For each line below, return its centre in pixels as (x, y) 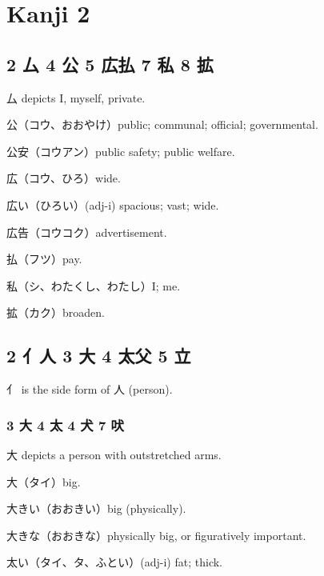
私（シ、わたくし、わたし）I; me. (94, 285)
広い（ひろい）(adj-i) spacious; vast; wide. (113, 204)
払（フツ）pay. (44, 259)
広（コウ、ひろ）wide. (64, 178)
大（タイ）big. (44, 481)
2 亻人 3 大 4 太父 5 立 (99, 356)
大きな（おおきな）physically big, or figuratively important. (156, 535)
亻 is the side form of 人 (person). (90, 389)
